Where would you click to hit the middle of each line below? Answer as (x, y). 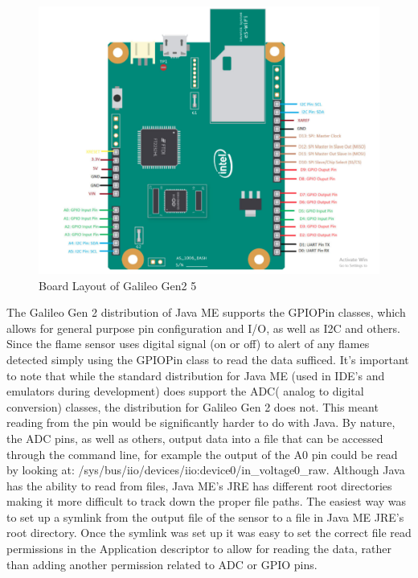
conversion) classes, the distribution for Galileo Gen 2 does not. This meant (193, 406)
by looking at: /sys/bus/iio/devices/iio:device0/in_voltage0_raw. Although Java (206, 470)
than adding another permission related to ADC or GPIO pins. (162, 564)
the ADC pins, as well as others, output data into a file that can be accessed (195, 438)
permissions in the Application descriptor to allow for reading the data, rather (199, 549)
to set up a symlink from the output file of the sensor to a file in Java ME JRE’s (205, 517)
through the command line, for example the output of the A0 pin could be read (202, 454)
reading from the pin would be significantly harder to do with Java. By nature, (201, 422)
